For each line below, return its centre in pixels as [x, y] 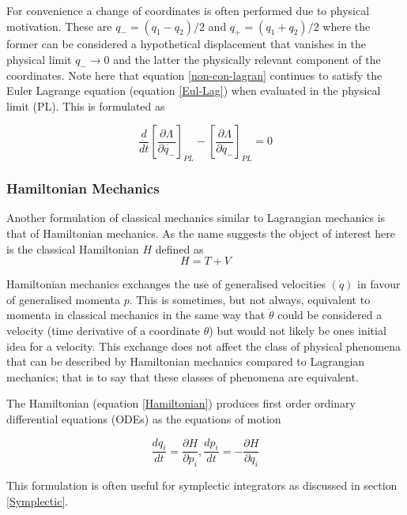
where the [347, 26]
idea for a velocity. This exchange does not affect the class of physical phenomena [203, 346]
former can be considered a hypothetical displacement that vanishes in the [187, 44]
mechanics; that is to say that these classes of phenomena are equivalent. [183, 376]
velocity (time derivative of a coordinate [104, 330]
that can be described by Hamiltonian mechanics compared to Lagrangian [186, 361]
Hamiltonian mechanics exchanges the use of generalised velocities [166, 284]
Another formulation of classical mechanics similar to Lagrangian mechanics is [196, 218]
